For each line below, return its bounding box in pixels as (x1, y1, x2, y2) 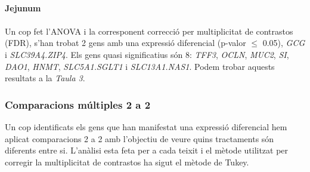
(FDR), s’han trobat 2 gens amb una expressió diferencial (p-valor (5, 36, 246, 49)
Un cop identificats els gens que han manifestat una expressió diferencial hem (5, 120, 287, 133)
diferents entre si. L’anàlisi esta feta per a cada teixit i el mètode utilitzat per (5, 144, 289, 156)
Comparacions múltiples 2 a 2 (5, 97, 151, 112)
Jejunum (5, 1, 41, 14)
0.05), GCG (262, 36, 305, 49)
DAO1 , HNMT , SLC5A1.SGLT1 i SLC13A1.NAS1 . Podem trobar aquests (5, 60, 275, 72)
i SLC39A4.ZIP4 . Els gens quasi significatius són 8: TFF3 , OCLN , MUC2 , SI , (5, 48, 289, 60)
